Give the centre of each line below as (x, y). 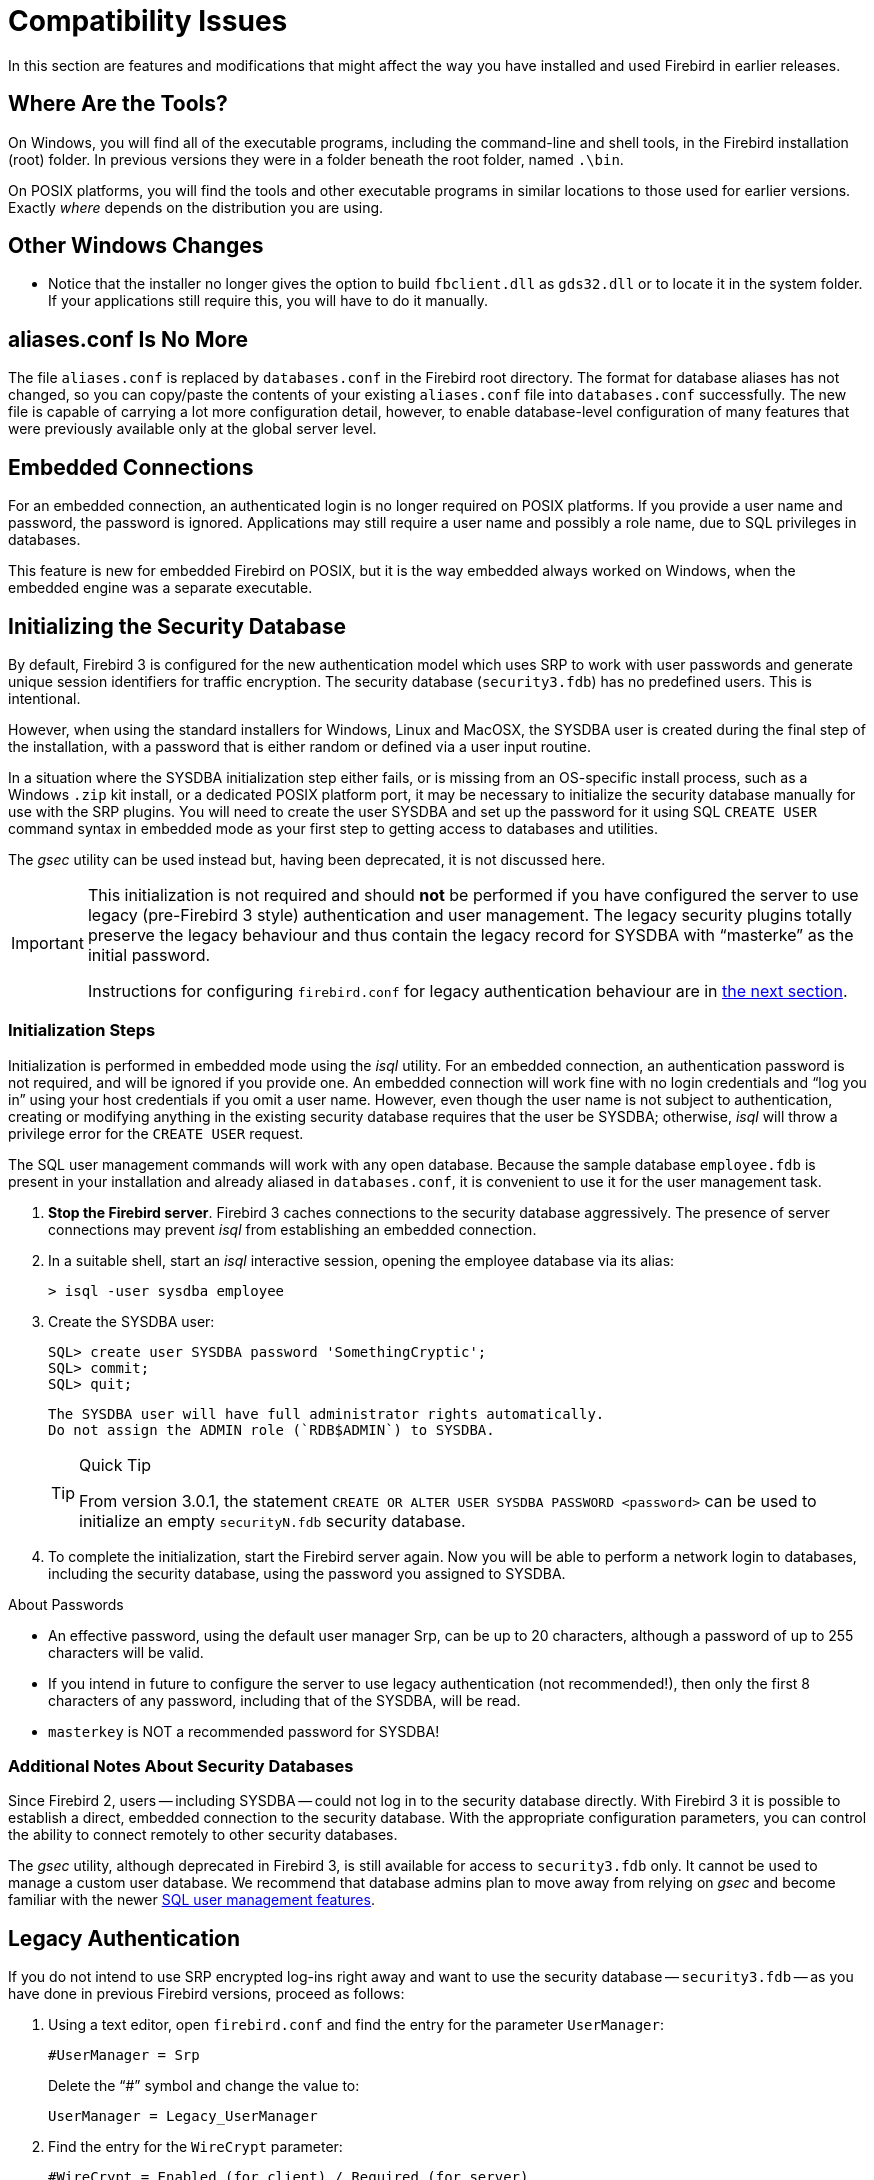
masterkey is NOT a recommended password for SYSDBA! (244, 1731)
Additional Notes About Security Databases (181, 1766)
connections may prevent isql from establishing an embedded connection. (292, 1229)
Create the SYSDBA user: (131, 1321)
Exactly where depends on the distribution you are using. (196, 207)
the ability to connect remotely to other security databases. (203, 1835)
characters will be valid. (126, 1652)
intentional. (44, 698)
